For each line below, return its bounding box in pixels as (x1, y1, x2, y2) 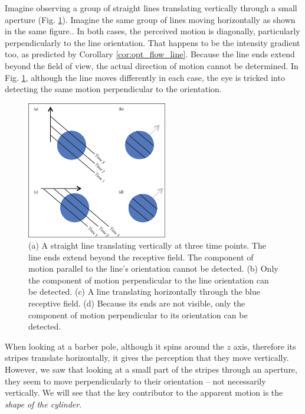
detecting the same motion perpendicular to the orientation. (5, 83, 222, 95)
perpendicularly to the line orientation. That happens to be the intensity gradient (5, 36, 300, 48)
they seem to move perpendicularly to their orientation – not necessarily (5, 374, 266, 387)
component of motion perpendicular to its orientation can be (28, 308, 248, 321)
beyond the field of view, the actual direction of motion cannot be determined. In (5, 59, 299, 71)
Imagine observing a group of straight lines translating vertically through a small (5, 2, 297, 14)
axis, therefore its (233, 340, 296, 352)
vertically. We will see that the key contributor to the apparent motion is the (5, 386, 283, 399)
